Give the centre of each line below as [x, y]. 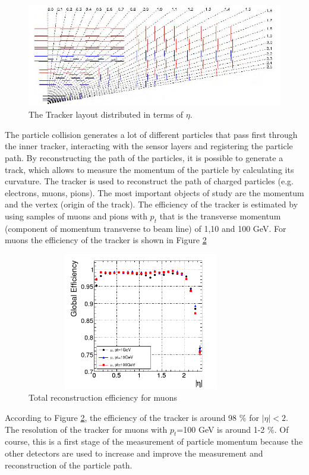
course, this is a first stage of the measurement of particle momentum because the [154, 441]
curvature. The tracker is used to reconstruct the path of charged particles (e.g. [149, 181]
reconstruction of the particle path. [69, 465]
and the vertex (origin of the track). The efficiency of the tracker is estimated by [152, 204]
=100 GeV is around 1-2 [221, 429]
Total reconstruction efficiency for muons [103, 397]
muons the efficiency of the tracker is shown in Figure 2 [106, 240]
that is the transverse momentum [220, 216]
